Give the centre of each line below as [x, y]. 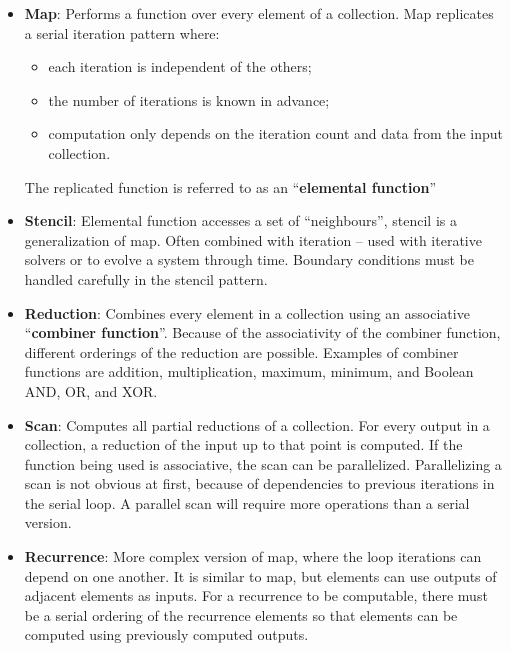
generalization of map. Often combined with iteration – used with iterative [253, 239]
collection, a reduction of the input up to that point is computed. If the [243, 444]
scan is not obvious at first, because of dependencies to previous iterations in [259, 483]
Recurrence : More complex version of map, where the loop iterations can [253, 556]
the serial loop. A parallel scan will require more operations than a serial [247, 502]
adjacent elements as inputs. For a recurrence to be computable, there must [256, 595]
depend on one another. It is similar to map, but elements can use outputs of [260, 575]
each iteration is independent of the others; [180, 66]
